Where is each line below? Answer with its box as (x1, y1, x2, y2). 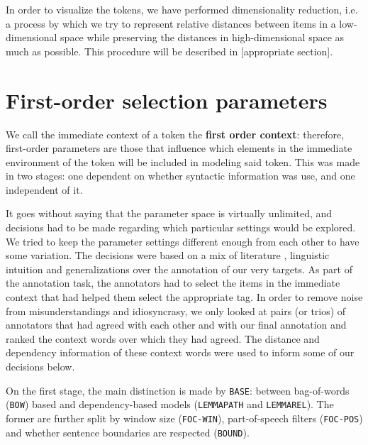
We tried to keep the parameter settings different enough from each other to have (6, 234, 359, 248)
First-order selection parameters (6, 85, 328, 114)
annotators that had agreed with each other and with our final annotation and (6, 317, 347, 332)
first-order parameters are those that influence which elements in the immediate (6, 141, 352, 155)
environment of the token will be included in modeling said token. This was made (6, 154, 360, 169)
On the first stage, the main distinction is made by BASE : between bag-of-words (6, 383, 350, 397)
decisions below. (6, 359, 75, 373)
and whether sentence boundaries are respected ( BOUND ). (6, 424, 250, 439)
